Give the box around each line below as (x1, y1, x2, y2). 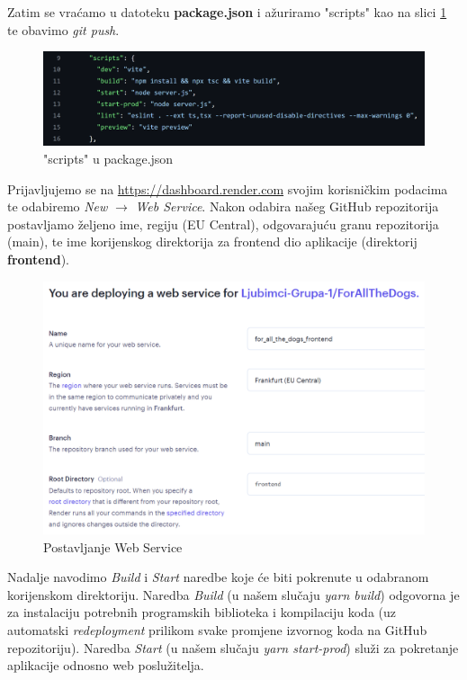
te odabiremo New (7, 197, 108, 216)
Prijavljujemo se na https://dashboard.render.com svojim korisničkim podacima (7, 179, 448, 198)
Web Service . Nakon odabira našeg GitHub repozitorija (135, 197, 439, 216)
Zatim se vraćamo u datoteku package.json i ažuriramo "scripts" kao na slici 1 (7, 3, 447, 21)
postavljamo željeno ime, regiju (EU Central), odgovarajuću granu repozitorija (7, 214, 439, 233)
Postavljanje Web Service (43, 537, 183, 556)
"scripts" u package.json (43, 148, 174, 167)
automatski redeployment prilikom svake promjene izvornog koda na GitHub (7, 621, 427, 640)
